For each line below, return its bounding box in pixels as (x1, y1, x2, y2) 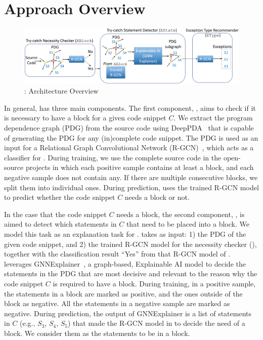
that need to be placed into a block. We (126, 219, 249, 229)
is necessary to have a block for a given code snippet (4, 112, 166, 123)
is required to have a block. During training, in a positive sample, (53, 278, 256, 288)
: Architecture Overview (24, 86, 99, 96)
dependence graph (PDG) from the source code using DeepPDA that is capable (4, 122, 254, 133)
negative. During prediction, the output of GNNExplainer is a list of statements (4, 308, 252, 318)
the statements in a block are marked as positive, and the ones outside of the (4, 288, 243, 299)
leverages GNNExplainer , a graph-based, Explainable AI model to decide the (4, 258, 246, 269)
